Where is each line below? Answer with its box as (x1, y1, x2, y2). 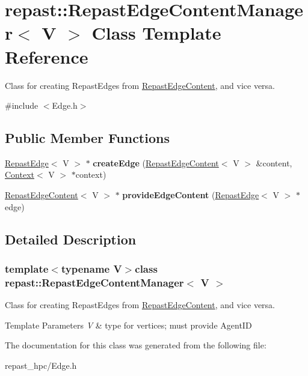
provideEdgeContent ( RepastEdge (122, 189, 259, 201)
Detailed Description (5, 229, 137, 248)
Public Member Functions (5, 129, 170, 147)
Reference (5, 44, 88, 68)
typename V (61, 261, 122, 276)
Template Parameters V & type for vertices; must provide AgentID (5, 318, 252, 331)
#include (5, 99, 38, 112)
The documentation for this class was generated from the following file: (5, 339, 266, 351)
